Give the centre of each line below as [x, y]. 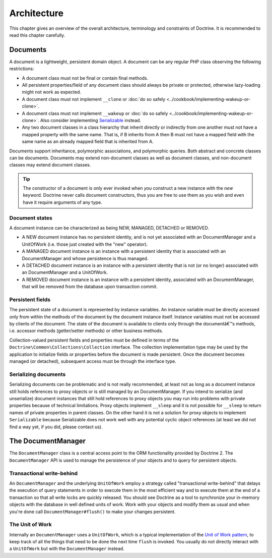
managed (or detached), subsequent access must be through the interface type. [93, 361]
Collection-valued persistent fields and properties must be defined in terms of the [94, 340]
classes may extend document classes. [50, 165]
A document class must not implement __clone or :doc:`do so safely [94, 99]
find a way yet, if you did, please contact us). [56, 427]
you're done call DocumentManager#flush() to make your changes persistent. [92, 512]
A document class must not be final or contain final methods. [85, 78]
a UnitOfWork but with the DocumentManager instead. [67, 549]
